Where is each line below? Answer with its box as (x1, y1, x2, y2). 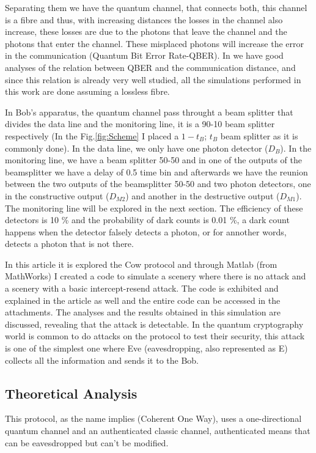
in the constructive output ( (5, 189, 109, 202)
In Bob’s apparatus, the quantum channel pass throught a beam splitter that (5, 105, 293, 118)
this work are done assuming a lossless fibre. (5, 85, 170, 98)
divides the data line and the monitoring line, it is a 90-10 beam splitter (5, 117, 275, 130)
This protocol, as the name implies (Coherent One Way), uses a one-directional (5, 412, 302, 425)
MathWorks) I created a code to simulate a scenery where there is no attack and (5, 270, 306, 282)
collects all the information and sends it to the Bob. (5, 353, 199, 366)
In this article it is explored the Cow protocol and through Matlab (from (5, 257, 277, 270)
